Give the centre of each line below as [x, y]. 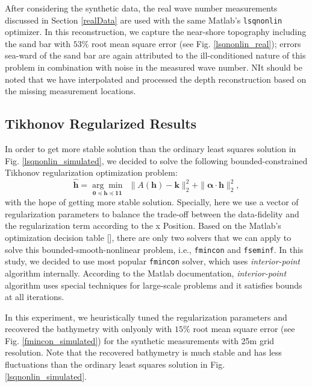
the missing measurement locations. [70, 91]
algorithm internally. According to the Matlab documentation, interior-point [146, 273]
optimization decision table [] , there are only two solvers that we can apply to [148, 238]
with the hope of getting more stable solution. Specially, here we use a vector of [152, 202]
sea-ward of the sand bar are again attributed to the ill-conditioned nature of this [155, 55]
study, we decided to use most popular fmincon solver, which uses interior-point [152, 261]
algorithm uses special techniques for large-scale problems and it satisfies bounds [154, 285]
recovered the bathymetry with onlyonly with [89, 329]
